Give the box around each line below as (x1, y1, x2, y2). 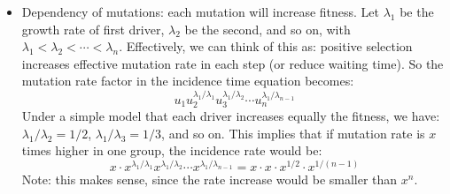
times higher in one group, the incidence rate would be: (21, 141, 322, 160)
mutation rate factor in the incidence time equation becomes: (21, 71, 354, 90)
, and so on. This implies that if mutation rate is (161, 123, 425, 142)
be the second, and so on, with (184, 19, 351, 38)
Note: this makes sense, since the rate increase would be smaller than (21, 170, 398, 189)
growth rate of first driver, (21, 19, 165, 38)
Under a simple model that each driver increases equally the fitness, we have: (21, 107, 440, 125)
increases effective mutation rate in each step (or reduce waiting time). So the (21, 54, 444, 72)
